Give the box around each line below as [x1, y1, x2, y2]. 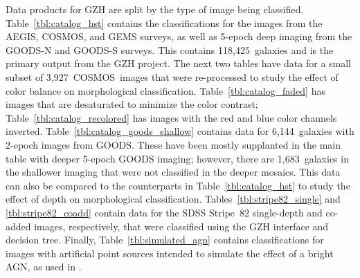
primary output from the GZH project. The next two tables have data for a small [6, 56, 352, 71]
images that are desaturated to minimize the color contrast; [6, 97, 258, 111]
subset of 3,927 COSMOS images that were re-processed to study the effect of [6, 69, 339, 84]
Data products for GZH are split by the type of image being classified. [6, 2, 304, 16]
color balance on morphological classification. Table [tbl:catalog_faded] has [6, 83, 325, 98]
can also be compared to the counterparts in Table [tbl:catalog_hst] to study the [6, 178, 350, 192]
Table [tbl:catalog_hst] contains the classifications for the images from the [6, 15, 323, 30]
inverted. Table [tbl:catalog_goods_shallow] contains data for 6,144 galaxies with [6, 124, 354, 138]
